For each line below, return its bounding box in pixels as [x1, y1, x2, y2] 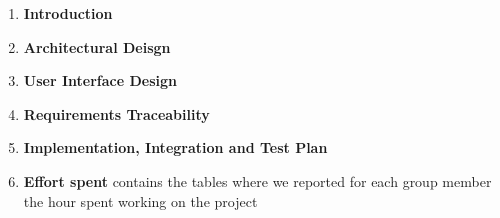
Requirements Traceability [23, 103, 210, 124]
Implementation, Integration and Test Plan [23, 137, 328, 158]
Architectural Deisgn [23, 36, 171, 57]
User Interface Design [23, 70, 177, 91]
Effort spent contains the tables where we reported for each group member [23, 170, 492, 191]
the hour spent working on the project [23, 190, 258, 211]
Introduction [23, 3, 113, 23]
